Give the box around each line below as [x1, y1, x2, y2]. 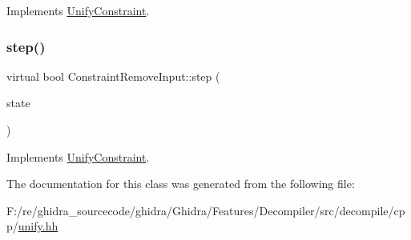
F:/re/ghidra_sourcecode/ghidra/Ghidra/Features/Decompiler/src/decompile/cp [6, 202, 405, 218]
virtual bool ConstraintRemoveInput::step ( [6, 67, 220, 84]
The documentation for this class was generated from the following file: [6, 175, 355, 192]
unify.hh [18, 218, 58, 234]
